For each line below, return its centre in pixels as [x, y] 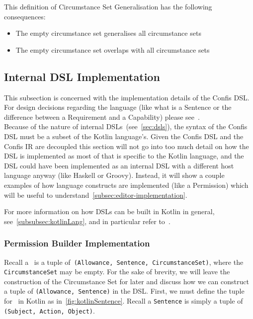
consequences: [25, 16]
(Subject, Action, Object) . [49, 310]
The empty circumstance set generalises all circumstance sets [108, 33]
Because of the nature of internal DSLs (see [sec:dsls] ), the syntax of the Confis [126, 126]
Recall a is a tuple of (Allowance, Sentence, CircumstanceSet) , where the [124, 262]
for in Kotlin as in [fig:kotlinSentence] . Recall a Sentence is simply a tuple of [124, 301]
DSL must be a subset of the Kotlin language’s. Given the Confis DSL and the [124, 136]
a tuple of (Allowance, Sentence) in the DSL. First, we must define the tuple [124, 291]
